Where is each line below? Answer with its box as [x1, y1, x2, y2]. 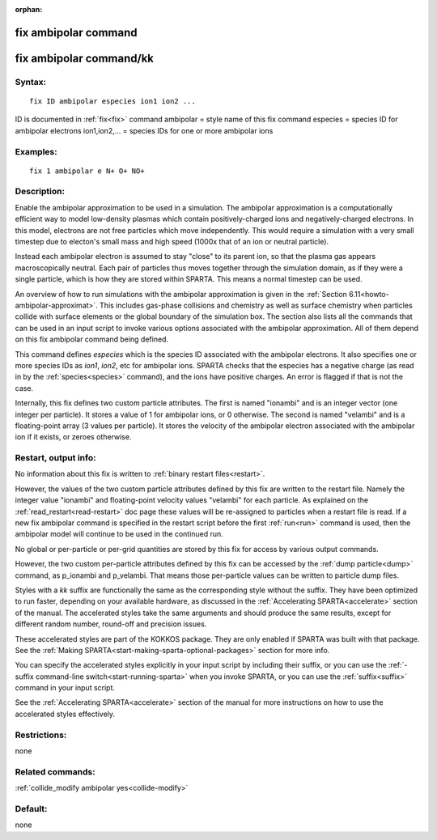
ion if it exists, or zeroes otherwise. [15, 432, 132, 442]
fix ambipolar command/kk [15, 51, 154, 65]
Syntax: [15, 76, 47, 87]
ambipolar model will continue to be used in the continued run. [15, 529, 224, 539]
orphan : [15, 5, 43, 14]
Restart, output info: [15, 452, 96, 464]
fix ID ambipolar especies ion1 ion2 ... [29, 96, 196, 105]
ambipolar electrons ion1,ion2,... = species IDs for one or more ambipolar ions [15, 125, 274, 135]
